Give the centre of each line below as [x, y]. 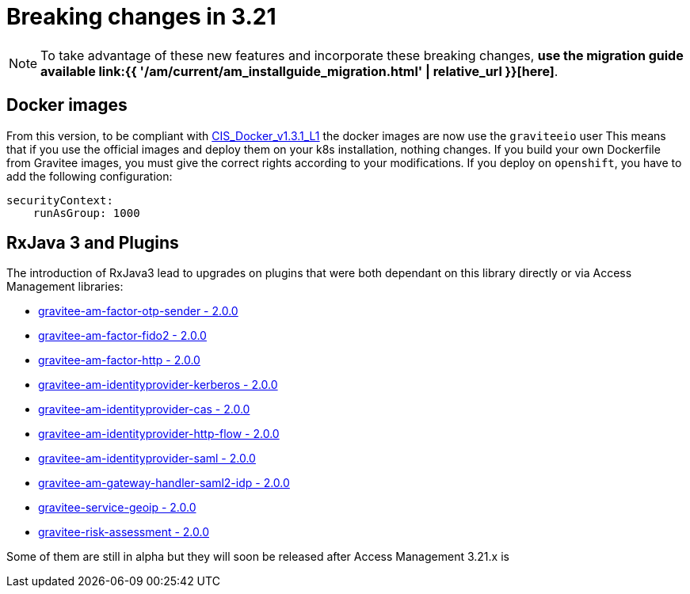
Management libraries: [65, 287]
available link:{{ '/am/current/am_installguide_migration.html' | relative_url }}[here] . [299, 71]
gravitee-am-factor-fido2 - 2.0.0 [122, 336]
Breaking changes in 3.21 [141, 17]
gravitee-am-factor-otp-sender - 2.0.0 [138, 311]
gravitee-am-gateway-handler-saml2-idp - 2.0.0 [164, 483]
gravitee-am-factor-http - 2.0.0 [119, 360]
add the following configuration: [90, 176]
